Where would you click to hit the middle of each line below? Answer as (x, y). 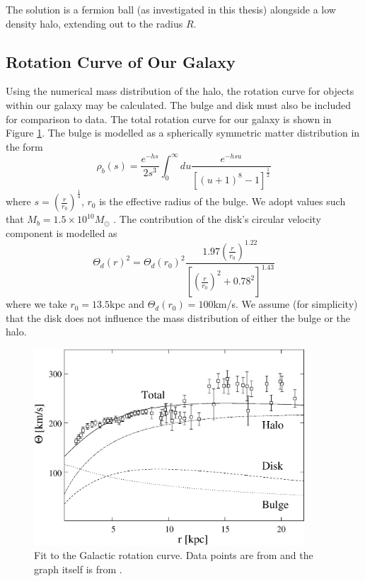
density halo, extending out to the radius (94, 23)
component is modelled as (62, 232)
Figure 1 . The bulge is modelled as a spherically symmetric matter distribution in (183, 133)
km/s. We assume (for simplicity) (285, 304)
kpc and (127, 304)
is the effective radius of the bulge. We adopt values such (222, 201)
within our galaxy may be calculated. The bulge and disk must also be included (178, 104)
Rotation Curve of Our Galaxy (121, 61)
